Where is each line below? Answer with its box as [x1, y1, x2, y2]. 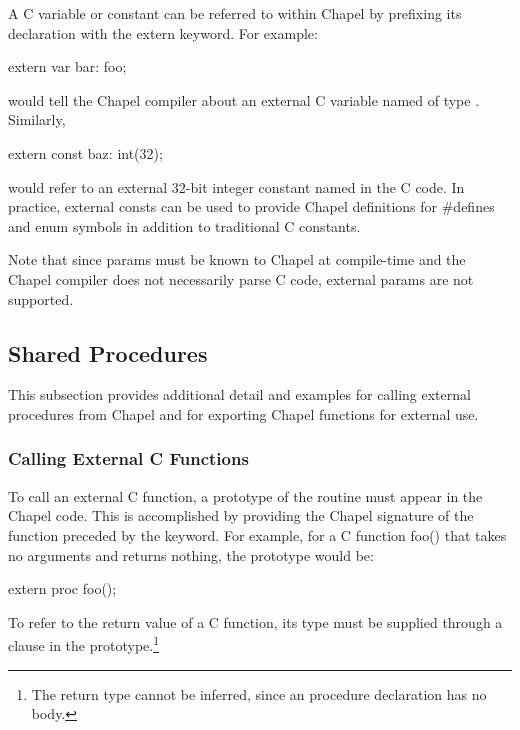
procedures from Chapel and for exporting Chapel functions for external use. [8, 403, 479, 424]
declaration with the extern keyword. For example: [8, 22, 318, 43]
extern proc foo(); [8, 578, 117, 599]
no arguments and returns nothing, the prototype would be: [8, 544, 374, 565]
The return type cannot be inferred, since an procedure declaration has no [31, 683, 487, 704]
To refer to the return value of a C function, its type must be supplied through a [8, 611, 503, 632]
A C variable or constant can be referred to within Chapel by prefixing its [8, 3, 462, 23]
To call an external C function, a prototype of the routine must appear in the [8, 485, 483, 506]
